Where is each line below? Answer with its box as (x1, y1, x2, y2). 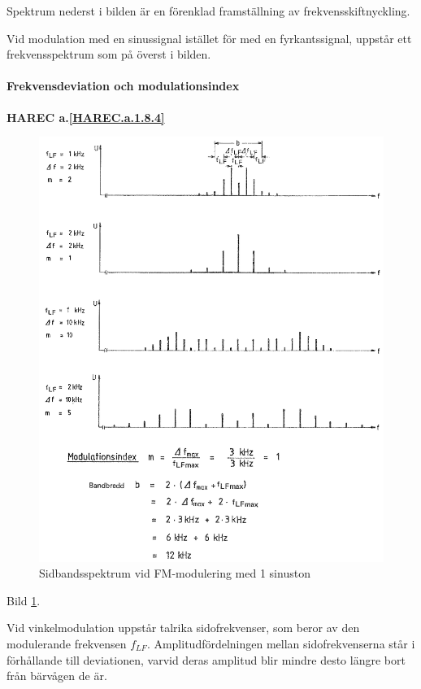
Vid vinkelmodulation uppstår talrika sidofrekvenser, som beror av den (7, 619, 360, 636)
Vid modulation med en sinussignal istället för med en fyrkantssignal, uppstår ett (7, 29, 412, 46)
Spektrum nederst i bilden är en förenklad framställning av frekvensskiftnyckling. (7, 2, 410, 19)
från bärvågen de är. (7, 667, 107, 684)
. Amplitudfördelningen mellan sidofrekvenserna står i (146, 635, 415, 652)
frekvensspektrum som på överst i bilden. (7, 46, 211, 63)
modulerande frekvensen (7, 635, 127, 652)
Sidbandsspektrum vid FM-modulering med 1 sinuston (39, 565, 310, 582)
